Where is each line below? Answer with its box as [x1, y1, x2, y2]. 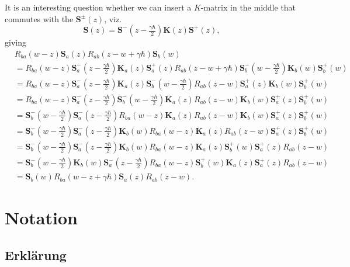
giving [5, 36, 26, 48]
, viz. [104, 12, 122, 25]
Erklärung [5, 245, 67, 263]
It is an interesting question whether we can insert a [5, 1, 192, 13]
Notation [5, 206, 78, 230]
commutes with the [5, 12, 74, 25]
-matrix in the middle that [200, 1, 296, 13]
